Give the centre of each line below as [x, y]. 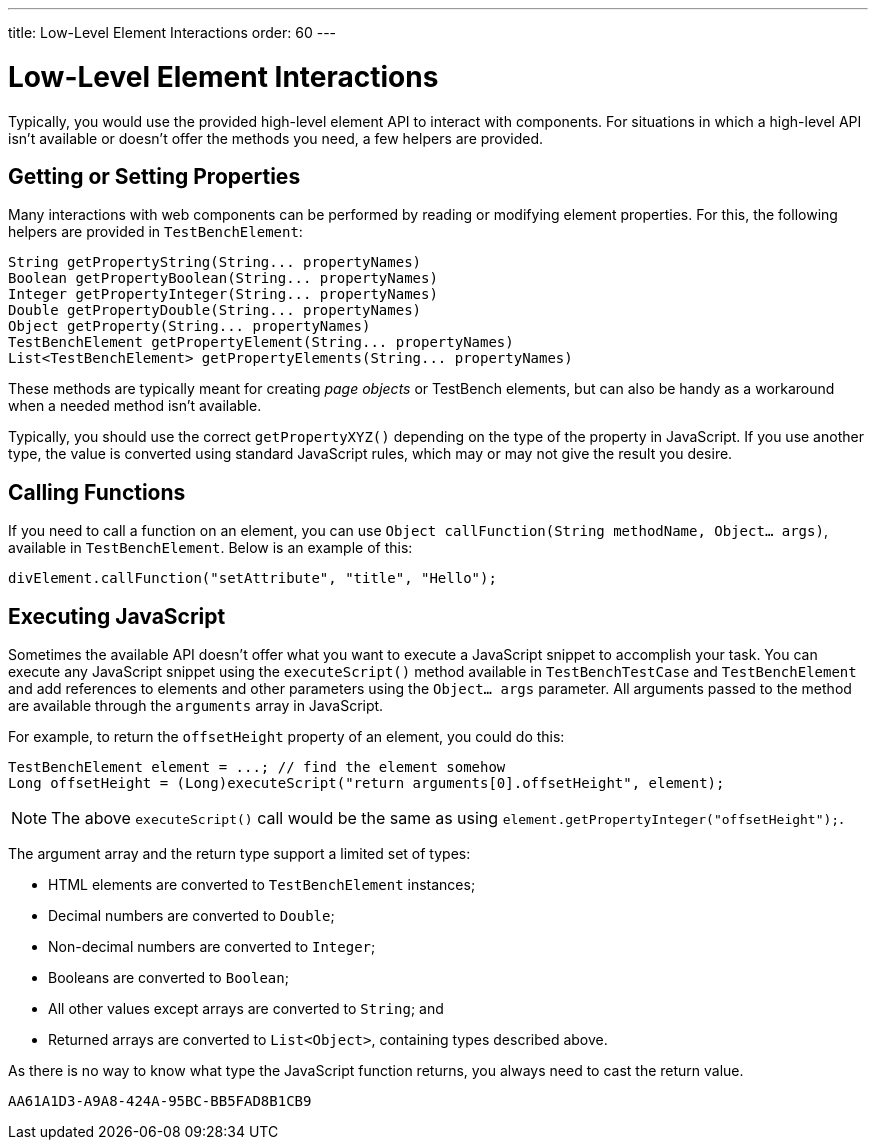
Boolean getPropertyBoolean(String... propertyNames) [223, 278]
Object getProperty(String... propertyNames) [189, 326]
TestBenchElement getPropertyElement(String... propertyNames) [261, 342]
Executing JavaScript [117, 616]
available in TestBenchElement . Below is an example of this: [210, 548]
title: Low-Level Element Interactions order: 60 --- [172, 32]
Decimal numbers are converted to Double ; [191, 916]
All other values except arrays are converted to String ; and [246, 1009]
